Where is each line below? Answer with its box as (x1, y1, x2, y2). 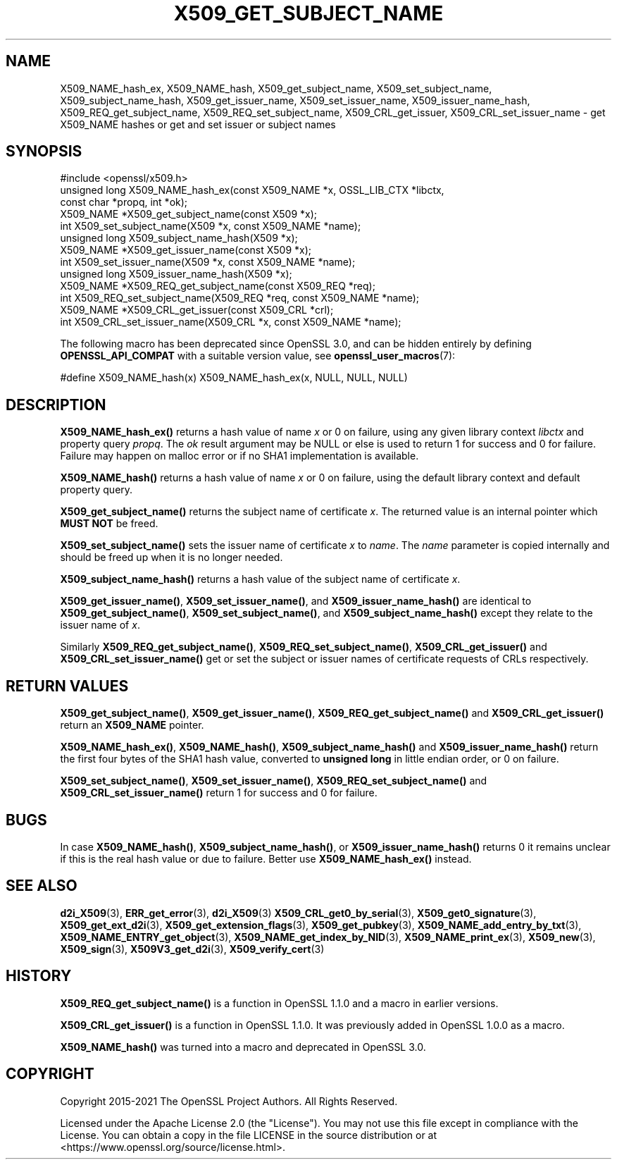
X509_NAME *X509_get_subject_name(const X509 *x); (60, 208, 318, 221)
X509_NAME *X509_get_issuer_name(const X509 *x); (60, 244, 311, 257)
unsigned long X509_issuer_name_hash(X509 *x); (60, 268, 292, 281)
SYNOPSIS (6, 142, 82, 161)
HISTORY (6, 967, 72, 985)
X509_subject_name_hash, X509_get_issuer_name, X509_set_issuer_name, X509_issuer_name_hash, (60, 94, 530, 106)
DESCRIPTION (6, 395, 106, 414)
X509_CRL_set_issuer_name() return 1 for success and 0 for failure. (60, 787, 378, 799)
